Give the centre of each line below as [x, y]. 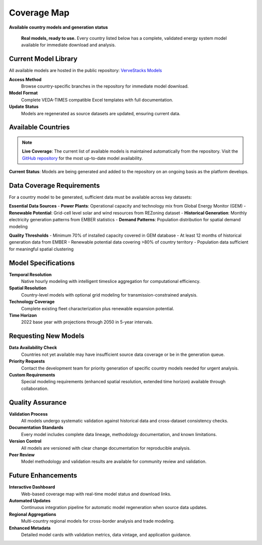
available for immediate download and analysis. [68, 45]
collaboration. [35, 388]
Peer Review [22, 455]
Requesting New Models [47, 336]
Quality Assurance [38, 402]
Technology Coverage [32, 302]
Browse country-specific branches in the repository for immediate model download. [105, 86]
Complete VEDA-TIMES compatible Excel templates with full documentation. [97, 100]
